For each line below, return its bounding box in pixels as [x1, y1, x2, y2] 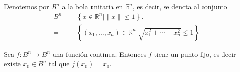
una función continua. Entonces [52, 49, 147, 59]
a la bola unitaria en [62, 1, 123, 11]
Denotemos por [4, 1, 49, 11]
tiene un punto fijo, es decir [154, 49, 236, 59]
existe [4, 58, 21, 69]
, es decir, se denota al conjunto [132, 1, 227, 11]
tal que [49, 58, 70, 69]
